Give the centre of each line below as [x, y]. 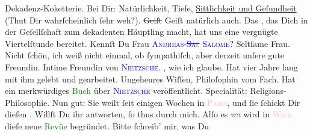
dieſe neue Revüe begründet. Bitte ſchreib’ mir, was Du [107, 125]
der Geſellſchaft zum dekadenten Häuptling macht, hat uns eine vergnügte [141, 32]
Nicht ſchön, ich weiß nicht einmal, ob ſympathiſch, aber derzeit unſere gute [145, 55]
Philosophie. [27, 102]
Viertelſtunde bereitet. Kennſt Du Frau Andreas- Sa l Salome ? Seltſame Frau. [148, 43]
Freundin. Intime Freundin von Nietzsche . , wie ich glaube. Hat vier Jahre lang [151, 66]
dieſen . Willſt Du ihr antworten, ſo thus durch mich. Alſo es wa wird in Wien [148, 114]
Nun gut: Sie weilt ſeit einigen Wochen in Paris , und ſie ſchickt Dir [176, 102]
